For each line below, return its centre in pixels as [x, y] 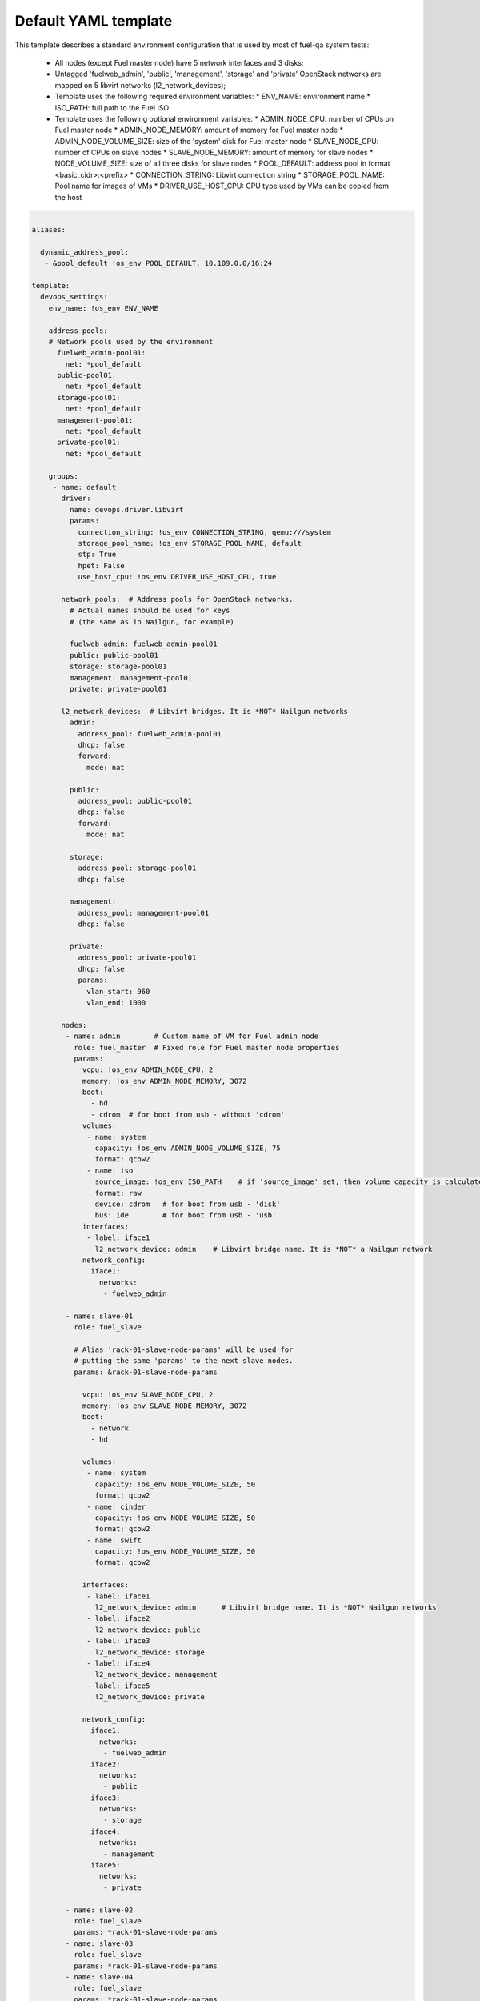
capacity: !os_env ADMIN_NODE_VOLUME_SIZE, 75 [188, 1148]
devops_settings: [74, 297]
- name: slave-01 [99, 1316]
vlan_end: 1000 [116, 1002]
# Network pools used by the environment [131, 341]
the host [68, 197]
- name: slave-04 [99, 1977]
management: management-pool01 [130, 678]
